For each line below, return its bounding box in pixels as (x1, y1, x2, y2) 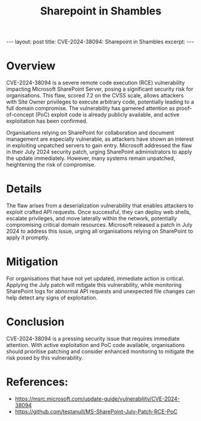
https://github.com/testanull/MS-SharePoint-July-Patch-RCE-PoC (14, 408, 178, 415)
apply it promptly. (6, 234, 50, 241)
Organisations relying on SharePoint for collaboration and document (6, 129, 175, 137)
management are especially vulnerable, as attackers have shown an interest (6, 135, 194, 143)
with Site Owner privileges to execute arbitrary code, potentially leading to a (6, 98, 194, 106)
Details (6, 182, 42, 196)
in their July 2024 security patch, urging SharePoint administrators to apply (6, 149, 193, 156)
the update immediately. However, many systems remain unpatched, (6, 155, 176, 162)
